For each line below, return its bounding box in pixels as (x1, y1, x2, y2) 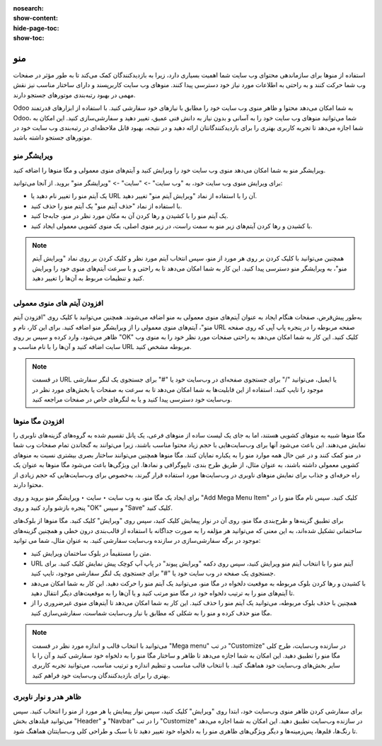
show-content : (13, 14, 58, 23)
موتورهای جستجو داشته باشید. (13, 133, 92, 142)
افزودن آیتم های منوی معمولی (13, 298, 104, 308)
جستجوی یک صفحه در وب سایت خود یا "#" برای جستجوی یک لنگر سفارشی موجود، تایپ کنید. (30, 569, 276, 578)
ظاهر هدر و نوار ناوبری (13, 692, 81, 702)
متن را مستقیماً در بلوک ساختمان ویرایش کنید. (30, 549, 151, 558)
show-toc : (13, 34, 45, 42)
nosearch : (13, 4, 44, 12)
